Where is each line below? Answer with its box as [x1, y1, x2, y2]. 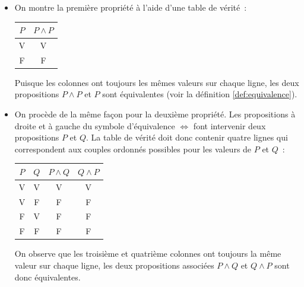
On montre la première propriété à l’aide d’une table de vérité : [14, 1, 247, 13]
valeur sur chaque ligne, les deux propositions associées [14, 259, 214, 271]
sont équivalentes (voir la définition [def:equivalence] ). [102, 88, 297, 100]
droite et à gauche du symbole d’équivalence [14, 119, 175, 132]
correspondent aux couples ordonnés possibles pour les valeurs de [14, 142, 252, 155]
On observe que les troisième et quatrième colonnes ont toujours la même [14, 247, 281, 260]
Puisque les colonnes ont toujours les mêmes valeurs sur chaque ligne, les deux [14, 76, 299, 88]
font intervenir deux [193, 119, 266, 132]
